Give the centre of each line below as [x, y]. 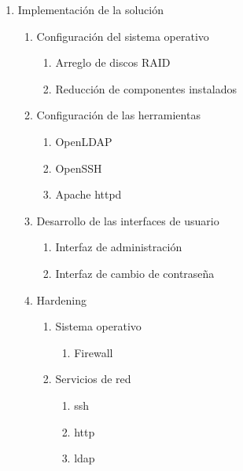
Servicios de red [93, 379]
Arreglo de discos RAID [113, 62]
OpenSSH [79, 168]
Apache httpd [88, 194]
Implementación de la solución [90, 9]
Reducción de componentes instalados [146, 88]
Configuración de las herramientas [118, 115]
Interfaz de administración [119, 247]
